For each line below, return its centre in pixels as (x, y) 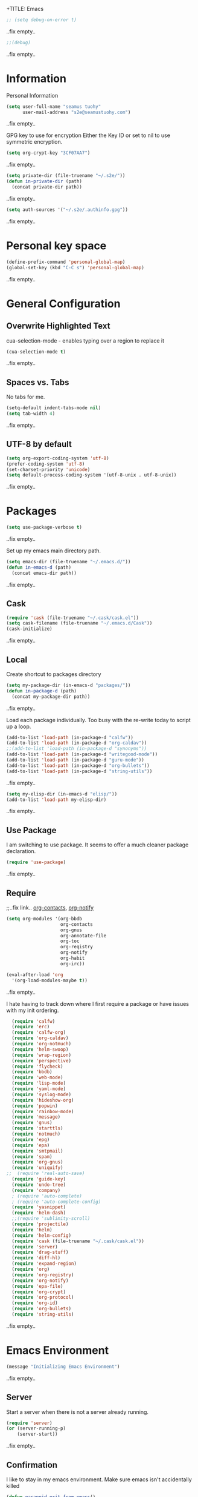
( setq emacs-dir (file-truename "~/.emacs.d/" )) (69, 562)
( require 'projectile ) (40, 1224)
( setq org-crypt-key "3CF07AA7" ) (48, 153)
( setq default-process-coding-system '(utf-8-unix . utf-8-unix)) (91, 475)
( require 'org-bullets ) (41, 1309)
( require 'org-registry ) (43, 1275)
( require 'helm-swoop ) (40, 1049)
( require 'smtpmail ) (37, 1151)
